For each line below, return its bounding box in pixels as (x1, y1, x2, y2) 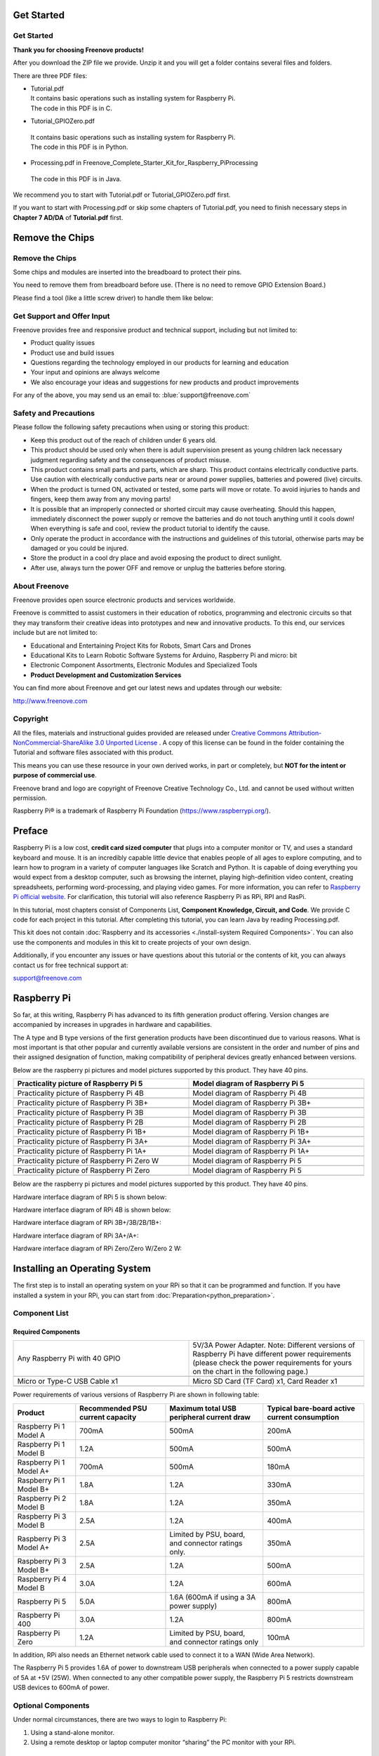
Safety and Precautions (13, 408, 95, 418)
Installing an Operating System (13, 1263, 151, 1275)
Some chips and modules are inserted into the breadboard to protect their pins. (13, 268, 242, 276)
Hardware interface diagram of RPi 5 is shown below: (13, 1193, 167, 1201)
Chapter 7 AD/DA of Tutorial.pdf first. (13, 213, 124, 221)
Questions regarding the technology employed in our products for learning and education (30, 358, 289, 367)
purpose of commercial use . (13, 771, 98, 780)
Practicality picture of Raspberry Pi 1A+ (17, 1146, 147, 1156)
